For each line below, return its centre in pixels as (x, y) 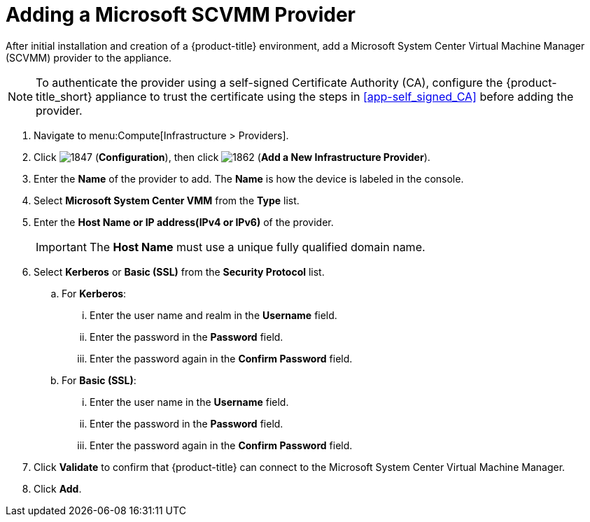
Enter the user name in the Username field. (189, 402)
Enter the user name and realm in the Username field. (213, 315)
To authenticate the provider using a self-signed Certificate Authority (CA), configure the (269, 82)
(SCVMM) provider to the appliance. (89, 57)
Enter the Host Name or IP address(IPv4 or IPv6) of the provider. (184, 222)
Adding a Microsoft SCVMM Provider (181, 15)
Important (61, 247)
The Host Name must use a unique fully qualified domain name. (257, 247)
